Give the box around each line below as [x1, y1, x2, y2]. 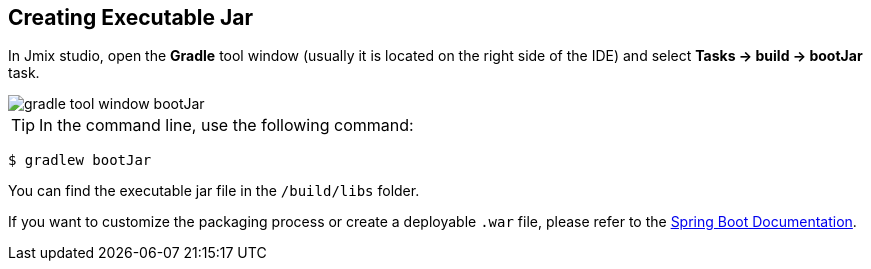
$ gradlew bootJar [8, 152, 152, 169]
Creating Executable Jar [8, 5, 254, 30]
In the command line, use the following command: [39, 115, 414, 136]
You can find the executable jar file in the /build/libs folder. [8, 182, 420, 200]
